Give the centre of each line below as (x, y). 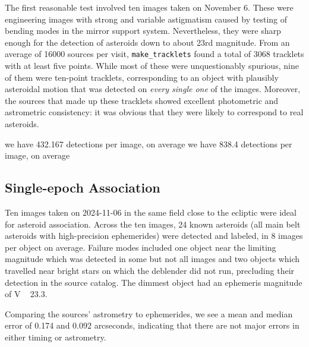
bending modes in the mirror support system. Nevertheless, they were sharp (143, 31)
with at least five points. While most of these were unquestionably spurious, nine (152, 66)
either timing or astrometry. (56, 337)
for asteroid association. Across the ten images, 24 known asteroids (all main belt (153, 224)
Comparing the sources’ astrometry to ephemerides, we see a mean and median (149, 313)
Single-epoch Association (83, 187)
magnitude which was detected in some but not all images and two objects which (152, 259)
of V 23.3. (26, 294)
